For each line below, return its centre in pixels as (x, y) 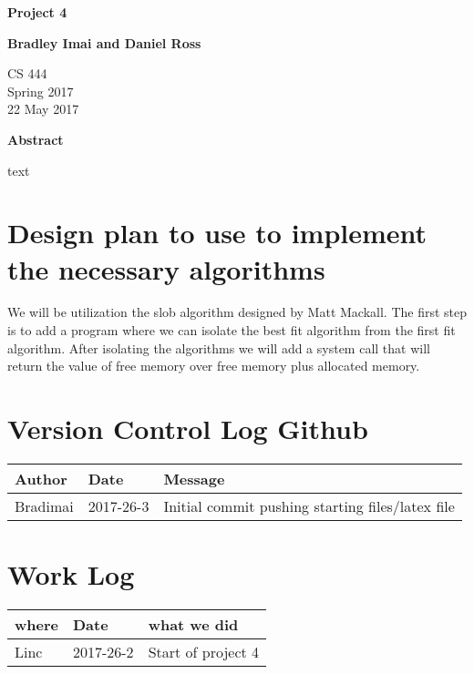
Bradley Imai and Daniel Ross (104, 42)
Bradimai (44, 505)
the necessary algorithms (166, 268)
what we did (193, 625)
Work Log (71, 574)
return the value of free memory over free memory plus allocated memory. (214, 366)
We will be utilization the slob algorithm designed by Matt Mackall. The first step (237, 312)
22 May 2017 (43, 109)
